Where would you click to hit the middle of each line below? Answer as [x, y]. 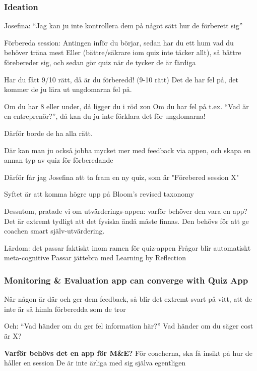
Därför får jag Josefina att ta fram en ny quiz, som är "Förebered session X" [122, 177]
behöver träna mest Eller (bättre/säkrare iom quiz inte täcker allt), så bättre [123, 52]
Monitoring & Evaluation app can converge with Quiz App [126, 280]
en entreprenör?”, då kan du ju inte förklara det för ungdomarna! [105, 116]
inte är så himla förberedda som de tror [65, 309]
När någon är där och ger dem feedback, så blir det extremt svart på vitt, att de [128, 299]
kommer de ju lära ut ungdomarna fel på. [68, 89]
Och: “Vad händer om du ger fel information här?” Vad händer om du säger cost [129, 326]
